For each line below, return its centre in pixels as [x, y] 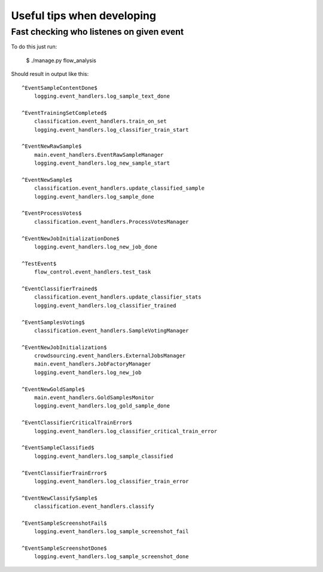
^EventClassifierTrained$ [60, 288]
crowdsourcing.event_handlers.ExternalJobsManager [110, 356]
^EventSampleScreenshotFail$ [64, 523]
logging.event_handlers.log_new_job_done [96, 247]
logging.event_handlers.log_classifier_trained [105, 305]
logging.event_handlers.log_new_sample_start [102, 163]
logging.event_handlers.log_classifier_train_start [111, 130]
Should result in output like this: [50, 74]
